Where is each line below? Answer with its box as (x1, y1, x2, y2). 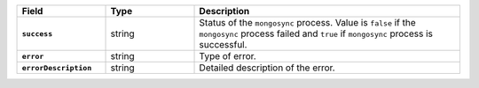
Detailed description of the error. (199, 62, 336, 74)
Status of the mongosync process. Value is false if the (199, 17, 416, 28)
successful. (199, 39, 247, 50)
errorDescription (21, 62, 92, 72)
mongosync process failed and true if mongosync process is (199, 27, 434, 40)
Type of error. (199, 50, 256, 62)
